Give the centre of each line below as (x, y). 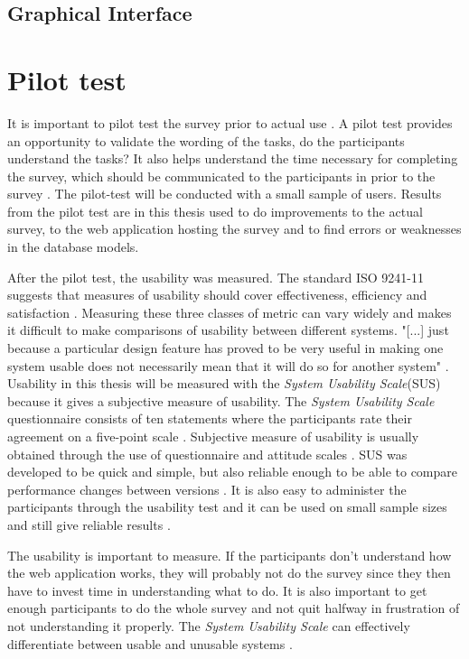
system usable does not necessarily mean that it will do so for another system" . (228, 365)
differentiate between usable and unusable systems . (150, 643)
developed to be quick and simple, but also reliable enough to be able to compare (233, 472)
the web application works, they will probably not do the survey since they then (229, 573)
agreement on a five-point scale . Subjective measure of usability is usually (213, 436)
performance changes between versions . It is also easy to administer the (207, 489)
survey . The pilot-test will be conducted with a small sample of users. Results (225, 194)
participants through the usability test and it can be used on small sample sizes (227, 507)
